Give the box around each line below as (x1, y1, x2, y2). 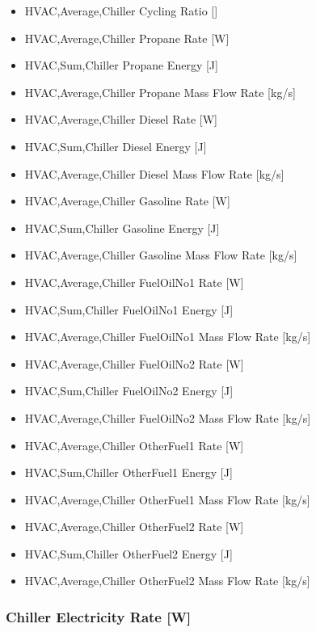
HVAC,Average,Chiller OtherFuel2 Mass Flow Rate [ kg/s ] (24, 572, 310, 589)
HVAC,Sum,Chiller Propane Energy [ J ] (24, 57, 218, 74)
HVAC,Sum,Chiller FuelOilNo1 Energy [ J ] (24, 301, 234, 318)
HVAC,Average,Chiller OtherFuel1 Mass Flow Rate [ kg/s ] (24, 491, 310, 508)
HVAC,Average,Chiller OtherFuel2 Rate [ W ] (24, 518, 244, 535)
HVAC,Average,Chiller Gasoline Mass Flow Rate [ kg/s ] (24, 246, 297, 263)
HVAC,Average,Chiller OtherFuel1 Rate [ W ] (24, 436, 244, 453)
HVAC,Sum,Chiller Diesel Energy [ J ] (24, 137, 207, 154)
